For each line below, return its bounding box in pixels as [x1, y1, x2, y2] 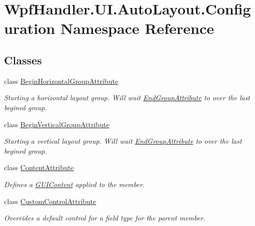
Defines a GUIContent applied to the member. [4, 179, 145, 189]
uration [4, 18, 55, 38]
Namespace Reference [60, 18, 214, 38]
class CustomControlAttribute [4, 196, 96, 206]
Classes [4, 52, 42, 67]
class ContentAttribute [4, 162, 74, 173]
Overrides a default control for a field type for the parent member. [4, 213, 205, 223]
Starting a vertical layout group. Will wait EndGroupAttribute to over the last [4, 136, 242, 146]
